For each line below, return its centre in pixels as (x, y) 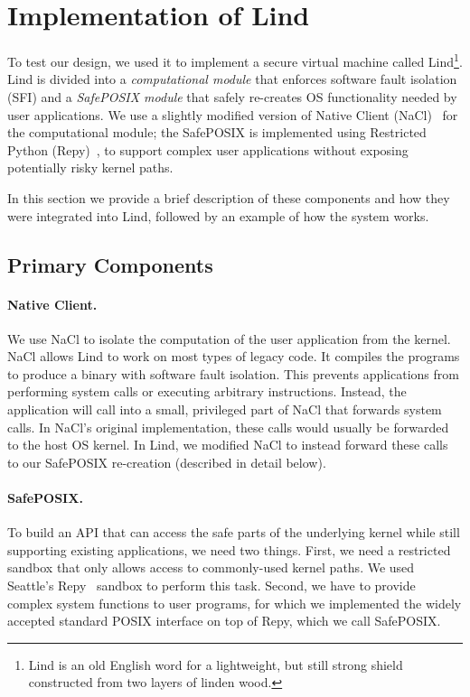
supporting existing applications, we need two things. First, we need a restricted (229, 549)
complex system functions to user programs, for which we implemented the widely (235, 603)
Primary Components (110, 264)
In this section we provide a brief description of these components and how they (229, 197)
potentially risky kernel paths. (90, 167)
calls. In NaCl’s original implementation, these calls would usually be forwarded (228, 427)
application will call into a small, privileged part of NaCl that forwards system (225, 409)
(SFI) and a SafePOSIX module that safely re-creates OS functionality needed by (232, 96)
